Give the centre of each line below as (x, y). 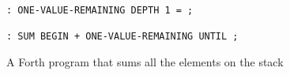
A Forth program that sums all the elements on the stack (145, 61)
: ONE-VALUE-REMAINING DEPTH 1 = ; (100, 10)
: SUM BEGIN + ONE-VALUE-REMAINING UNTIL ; (122, 37)
